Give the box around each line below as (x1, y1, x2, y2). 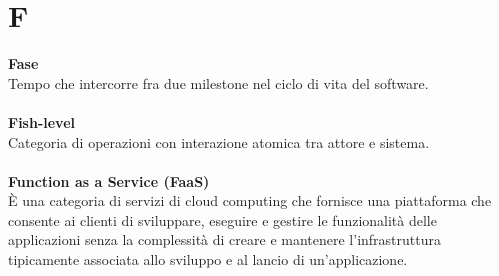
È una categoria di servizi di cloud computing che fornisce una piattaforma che (8, 190, 492, 211)
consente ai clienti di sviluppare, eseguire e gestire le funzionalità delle (8, 209, 437, 230)
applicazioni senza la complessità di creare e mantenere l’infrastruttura (8, 229, 441, 250)
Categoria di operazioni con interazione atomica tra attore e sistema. (8, 131, 430, 152)
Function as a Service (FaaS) (8, 170, 210, 191)
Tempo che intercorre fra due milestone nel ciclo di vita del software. (8, 72, 429, 93)
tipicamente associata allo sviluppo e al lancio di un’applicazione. (8, 249, 408, 270)
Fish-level (8, 111, 76, 132)
